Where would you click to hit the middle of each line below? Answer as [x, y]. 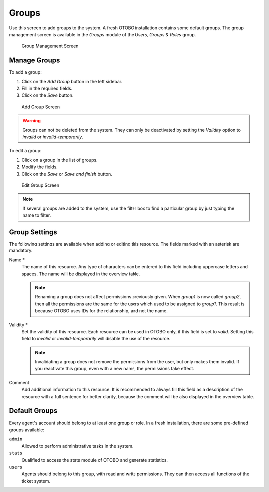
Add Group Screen [41, 107]
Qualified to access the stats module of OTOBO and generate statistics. [95, 460]
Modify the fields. [40, 167]
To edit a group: [25, 151]
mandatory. [21, 251]
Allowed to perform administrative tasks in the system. [77, 446]
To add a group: [25, 72]
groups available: [27, 430]
